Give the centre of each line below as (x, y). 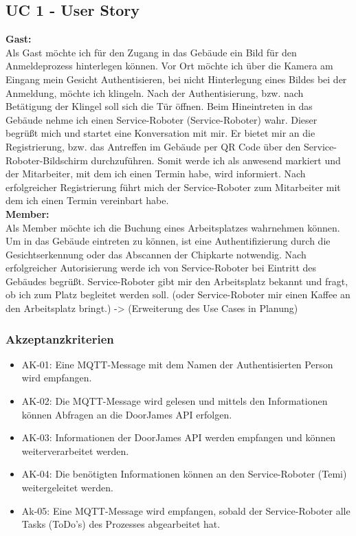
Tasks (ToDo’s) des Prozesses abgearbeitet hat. (121, 524)
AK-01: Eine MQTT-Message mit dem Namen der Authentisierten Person (177, 364)
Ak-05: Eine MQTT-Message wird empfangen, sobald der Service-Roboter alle (186, 510)
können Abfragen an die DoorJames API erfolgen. (127, 414)
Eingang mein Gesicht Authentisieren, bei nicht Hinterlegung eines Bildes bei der (176, 79)
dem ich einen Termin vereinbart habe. (87, 200)
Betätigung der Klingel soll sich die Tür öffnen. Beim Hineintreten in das (159, 106)
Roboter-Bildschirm (47, 160)
